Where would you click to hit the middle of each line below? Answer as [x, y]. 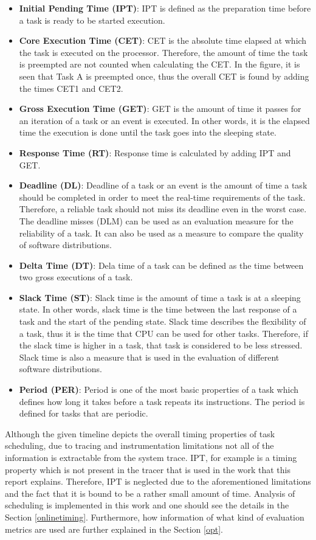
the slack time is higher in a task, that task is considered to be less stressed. [161, 345]
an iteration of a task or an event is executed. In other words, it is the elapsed [164, 120]
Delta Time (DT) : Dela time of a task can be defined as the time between [161, 265]
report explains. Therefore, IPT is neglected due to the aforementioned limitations [158, 481]
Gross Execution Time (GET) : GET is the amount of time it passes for [160, 109]
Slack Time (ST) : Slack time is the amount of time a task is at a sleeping [160, 297]
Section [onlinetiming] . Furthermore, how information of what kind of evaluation [155, 517]
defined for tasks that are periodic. [84, 413]
